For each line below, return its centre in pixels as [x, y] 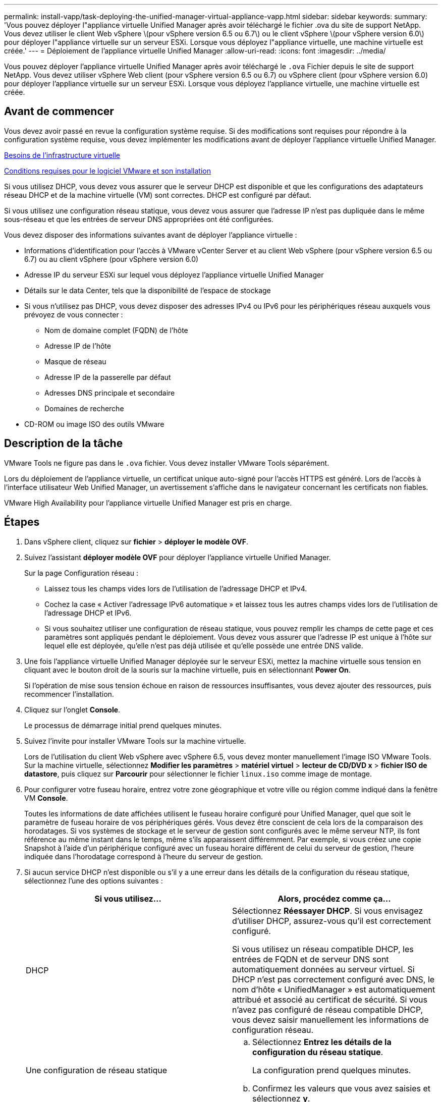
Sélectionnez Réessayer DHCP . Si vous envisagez [328, 911]
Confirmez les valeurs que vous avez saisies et [342, 1088]
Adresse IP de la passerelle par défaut [108, 377]
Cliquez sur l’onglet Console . [72, 709]
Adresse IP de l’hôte [78, 346]
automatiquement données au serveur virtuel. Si [323, 969]
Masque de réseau [75, 361]
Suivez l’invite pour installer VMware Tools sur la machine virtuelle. [135, 741]
